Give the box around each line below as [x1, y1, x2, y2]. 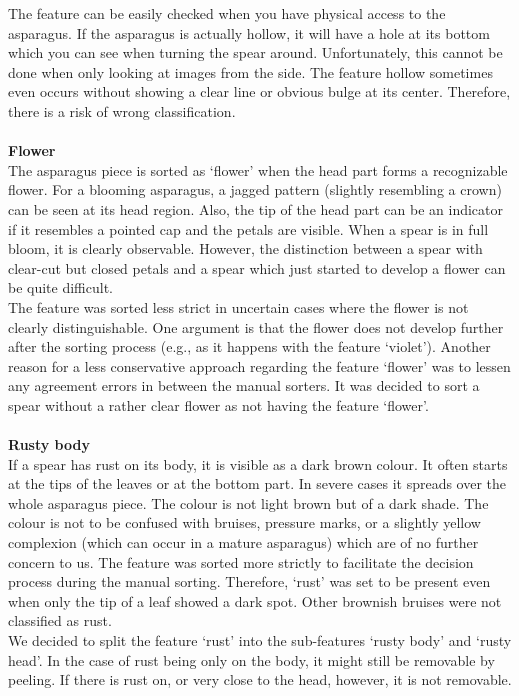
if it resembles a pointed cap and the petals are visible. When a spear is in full [8, 218, 489, 239]
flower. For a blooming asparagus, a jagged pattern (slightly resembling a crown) [8, 179, 502, 200]
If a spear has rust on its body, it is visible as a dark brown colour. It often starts [8, 453, 508, 474]
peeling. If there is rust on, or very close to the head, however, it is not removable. [8, 669, 512, 690]
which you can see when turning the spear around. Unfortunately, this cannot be [8, 42, 503, 63]
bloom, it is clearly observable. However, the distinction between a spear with [8, 238, 483, 259]
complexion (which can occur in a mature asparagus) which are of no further [8, 532, 479, 553]
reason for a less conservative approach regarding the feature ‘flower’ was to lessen [8, 355, 511, 376]
